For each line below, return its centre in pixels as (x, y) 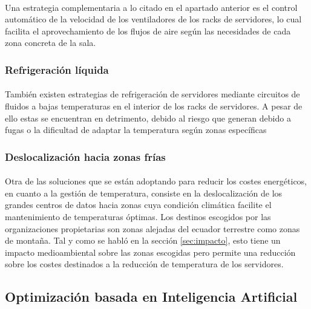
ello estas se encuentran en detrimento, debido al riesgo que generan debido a (148, 118)
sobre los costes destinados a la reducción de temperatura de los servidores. (144, 264)
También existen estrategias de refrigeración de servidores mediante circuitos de (152, 94)
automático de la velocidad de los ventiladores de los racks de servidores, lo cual (153, 19)
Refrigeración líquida (57, 69)
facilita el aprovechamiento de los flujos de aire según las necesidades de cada (148, 31)
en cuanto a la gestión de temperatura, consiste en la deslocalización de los (144, 193)
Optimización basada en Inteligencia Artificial (151, 297)
